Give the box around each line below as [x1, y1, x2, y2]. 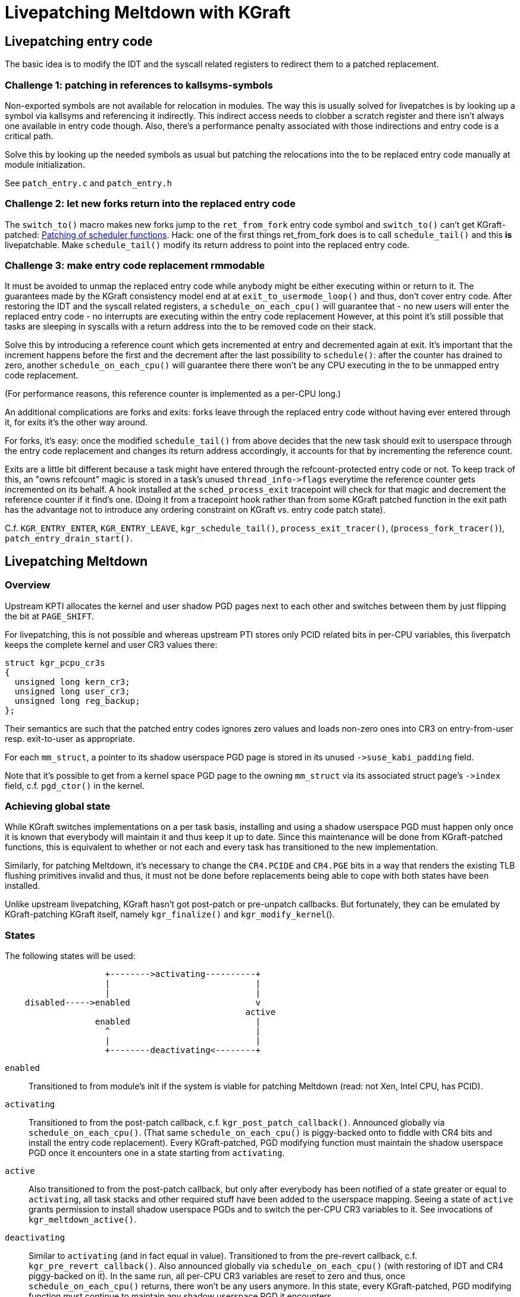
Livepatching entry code [5, 33, 153, 49]
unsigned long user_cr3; [14, 686, 130, 696]
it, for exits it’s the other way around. [5, 417, 148, 428]
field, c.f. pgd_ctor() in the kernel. [5, 780, 145, 791]
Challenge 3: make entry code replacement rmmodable [5, 259, 265, 272]
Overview [5, 579, 51, 591]
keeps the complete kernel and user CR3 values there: [5, 639, 218, 650]
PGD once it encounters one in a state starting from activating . [29, 1148, 285, 1158]
